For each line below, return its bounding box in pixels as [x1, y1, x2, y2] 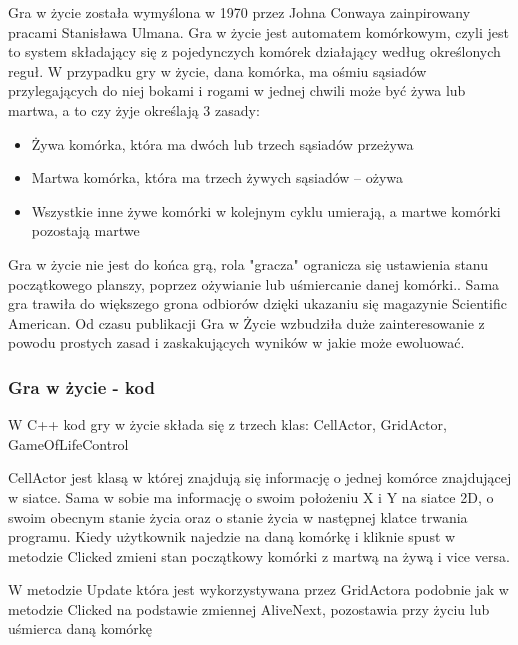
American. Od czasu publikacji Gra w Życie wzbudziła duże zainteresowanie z [8, 312, 485, 333]
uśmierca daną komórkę [8, 618, 153, 639]
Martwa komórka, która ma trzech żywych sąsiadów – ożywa [31, 167, 404, 188]
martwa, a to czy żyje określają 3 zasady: [8, 99, 260, 120]
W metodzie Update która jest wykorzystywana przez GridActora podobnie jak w [8, 579, 509, 600]
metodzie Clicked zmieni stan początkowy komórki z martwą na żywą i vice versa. [8, 545, 510, 566]
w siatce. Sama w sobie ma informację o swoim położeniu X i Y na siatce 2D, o [8, 486, 494, 507]
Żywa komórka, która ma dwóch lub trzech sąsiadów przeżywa [31, 133, 414, 154]
